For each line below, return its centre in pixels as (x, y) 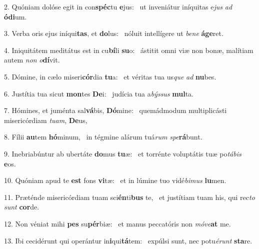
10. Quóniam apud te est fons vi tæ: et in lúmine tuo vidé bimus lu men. (115, 180)
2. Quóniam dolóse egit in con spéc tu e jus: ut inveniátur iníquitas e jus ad (118, 6)
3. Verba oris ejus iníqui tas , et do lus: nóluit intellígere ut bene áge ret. (114, 33)
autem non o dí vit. (32, 60)
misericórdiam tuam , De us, (46, 120)
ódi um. (15, 16)
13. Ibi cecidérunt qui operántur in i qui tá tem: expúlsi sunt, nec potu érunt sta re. (128, 240)
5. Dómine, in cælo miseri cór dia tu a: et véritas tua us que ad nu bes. (110, 76)
